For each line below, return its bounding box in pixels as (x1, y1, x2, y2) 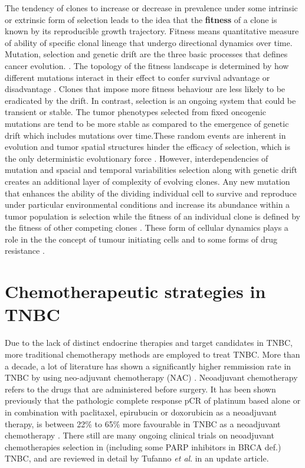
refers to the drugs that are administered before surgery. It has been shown (5, 382, 276, 395)
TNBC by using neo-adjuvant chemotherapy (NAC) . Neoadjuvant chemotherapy (5, 371, 298, 384)
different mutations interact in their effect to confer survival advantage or (5, 71, 270, 83)
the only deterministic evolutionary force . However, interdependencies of (5, 152, 268, 164)
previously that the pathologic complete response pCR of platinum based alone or (5, 394, 301, 407)
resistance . (5, 244, 45, 257)
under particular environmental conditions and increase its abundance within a (5, 198, 290, 211)
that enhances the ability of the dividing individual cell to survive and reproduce (5, 186, 297, 199)
